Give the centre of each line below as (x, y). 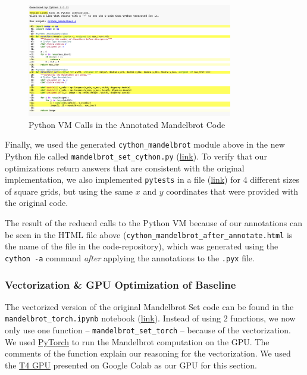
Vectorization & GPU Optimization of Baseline (120, 284)
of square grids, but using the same (69, 191)
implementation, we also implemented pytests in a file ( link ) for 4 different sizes (152, 179)
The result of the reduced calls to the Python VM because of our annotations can (153, 223)
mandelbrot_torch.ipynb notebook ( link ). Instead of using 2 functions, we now (150, 318)
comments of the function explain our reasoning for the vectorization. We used (148, 353)
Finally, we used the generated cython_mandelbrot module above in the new (145, 144)
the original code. (37, 203)
